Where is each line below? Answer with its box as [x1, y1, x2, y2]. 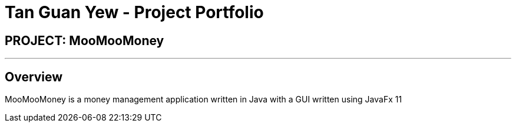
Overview [5, 69, 63, 84]
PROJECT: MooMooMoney [5, 33, 164, 48]
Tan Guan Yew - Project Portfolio [5, 2, 264, 22]
